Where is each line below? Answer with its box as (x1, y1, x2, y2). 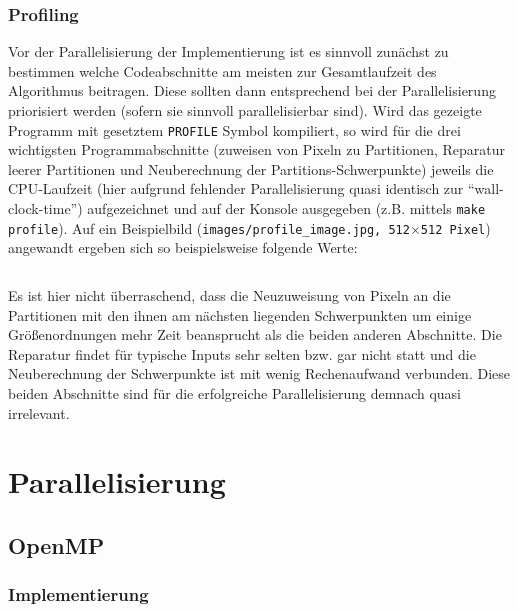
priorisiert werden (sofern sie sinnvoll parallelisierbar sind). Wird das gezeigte (8, 100, 482, 120)
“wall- (467, 178, 504, 199)
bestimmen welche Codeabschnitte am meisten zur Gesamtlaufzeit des (8, 60, 437, 81)
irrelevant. (8, 402, 70, 423)
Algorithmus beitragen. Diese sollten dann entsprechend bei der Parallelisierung (8, 80, 496, 101)
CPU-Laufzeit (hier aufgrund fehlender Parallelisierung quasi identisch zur (8, 178, 464, 199)
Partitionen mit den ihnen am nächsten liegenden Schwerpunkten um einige (8, 304, 472, 325)
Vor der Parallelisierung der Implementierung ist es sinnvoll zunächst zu (8, 41, 449, 62)
